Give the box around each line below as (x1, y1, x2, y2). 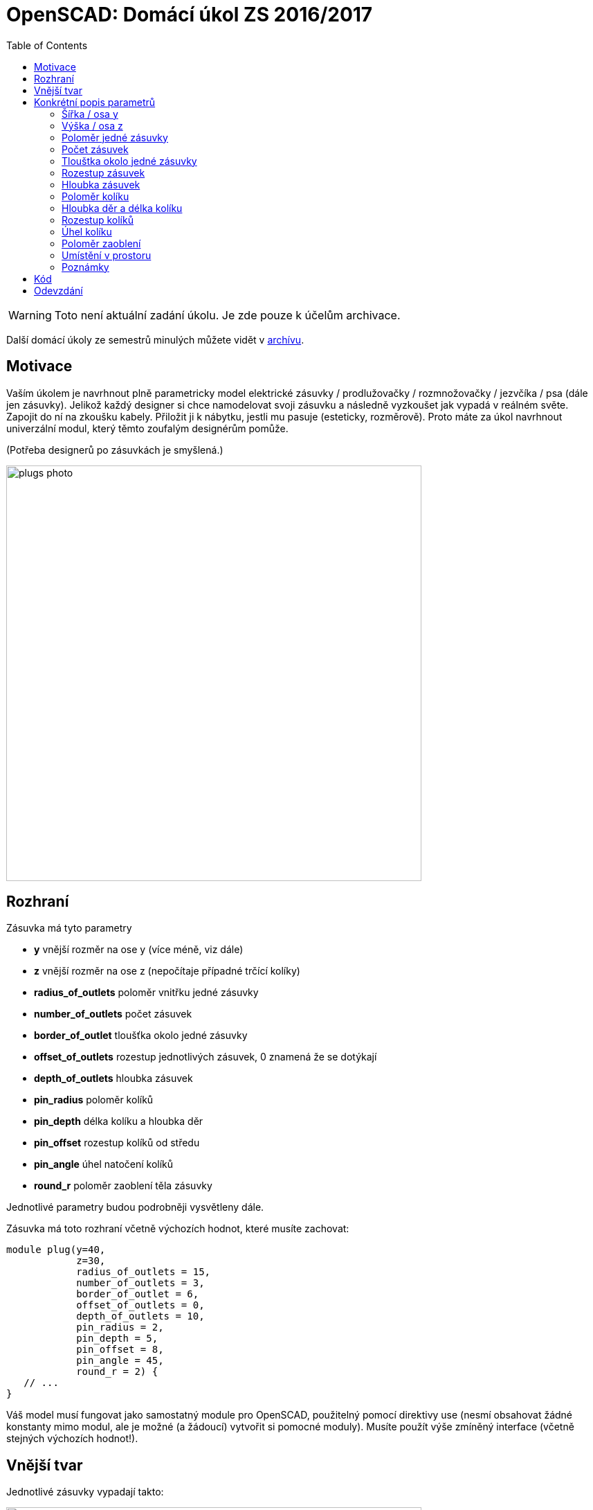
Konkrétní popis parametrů (34, 96, 156, 108)
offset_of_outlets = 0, (76, 1299, 205, 1311)
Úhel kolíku (62, 225, 112, 238)
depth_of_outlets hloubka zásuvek (34, 1072, 193, 1085)
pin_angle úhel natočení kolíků (34, 1158, 174, 1171)
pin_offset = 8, (76, 1344, 164, 1356)
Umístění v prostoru (62, 249, 152, 261)
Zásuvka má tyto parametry (6, 922, 132, 934)
